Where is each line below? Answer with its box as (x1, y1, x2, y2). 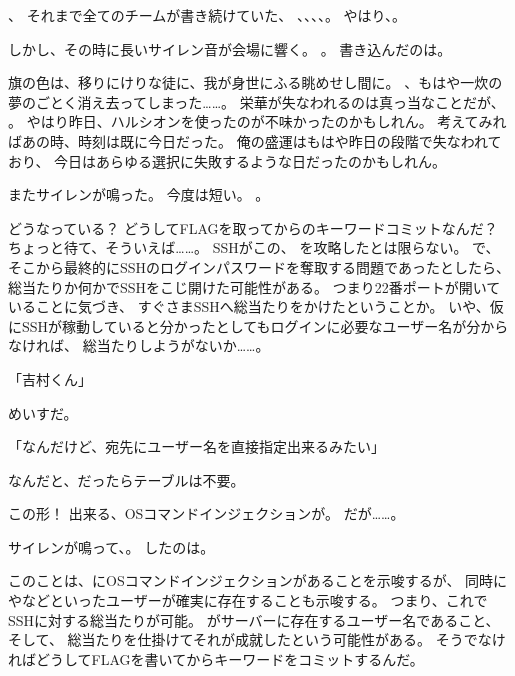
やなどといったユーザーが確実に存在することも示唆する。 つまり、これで (8, 590, 488, 611)
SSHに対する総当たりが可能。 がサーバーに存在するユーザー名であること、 (8, 609, 500, 630)
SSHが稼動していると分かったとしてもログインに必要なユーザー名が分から (21, 315, 509, 336)
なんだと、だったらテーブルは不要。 (8, 469, 245, 490)
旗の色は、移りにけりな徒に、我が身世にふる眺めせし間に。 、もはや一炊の (8, 72, 503, 93)
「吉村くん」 (8, 368, 92, 389)
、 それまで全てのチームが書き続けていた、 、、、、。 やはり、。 (8, 5, 407, 25)
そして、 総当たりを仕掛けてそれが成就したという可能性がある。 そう (8, 629, 464, 650)
